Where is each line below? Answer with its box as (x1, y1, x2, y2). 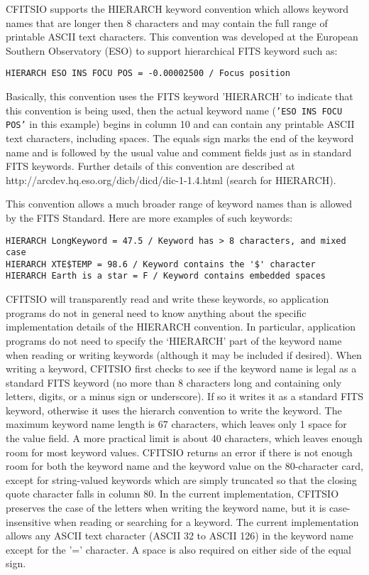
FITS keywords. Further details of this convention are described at (6, 158, 295, 173)
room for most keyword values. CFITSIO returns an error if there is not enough (6, 444, 353, 459)
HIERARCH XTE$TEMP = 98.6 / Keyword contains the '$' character (6, 259, 316, 269)
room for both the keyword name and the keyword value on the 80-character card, (6, 458, 363, 473)
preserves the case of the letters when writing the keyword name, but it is (6, 500, 326, 515)
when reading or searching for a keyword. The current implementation (53, 514, 359, 529)
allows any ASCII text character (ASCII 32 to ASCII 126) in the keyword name (6, 528, 353, 543)
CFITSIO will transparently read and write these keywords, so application (6, 291, 329, 306)
